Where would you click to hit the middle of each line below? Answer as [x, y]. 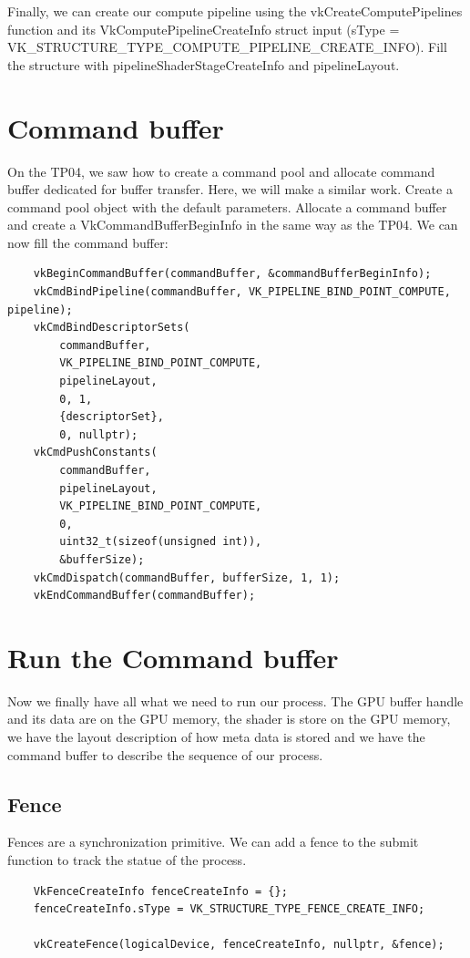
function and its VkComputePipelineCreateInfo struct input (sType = [204, 29]
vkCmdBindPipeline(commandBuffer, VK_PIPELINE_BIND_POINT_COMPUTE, [242, 292]
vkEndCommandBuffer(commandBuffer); [144, 596]
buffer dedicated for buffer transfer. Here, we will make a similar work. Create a [230, 189]
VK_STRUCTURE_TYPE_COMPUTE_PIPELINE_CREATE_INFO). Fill [227, 47]
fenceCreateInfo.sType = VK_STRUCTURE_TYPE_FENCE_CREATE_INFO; [229, 909]
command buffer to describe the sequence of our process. [165, 754]
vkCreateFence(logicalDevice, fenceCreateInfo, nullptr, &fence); [239, 945]
